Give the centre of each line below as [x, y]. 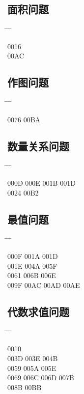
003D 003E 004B [33, 358]
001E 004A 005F [32, 266]
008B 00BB [25, 387]
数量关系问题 [38, 146]
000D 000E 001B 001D [42, 183]
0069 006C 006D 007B [41, 378]
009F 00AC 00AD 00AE [44, 285]
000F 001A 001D [33, 256]
